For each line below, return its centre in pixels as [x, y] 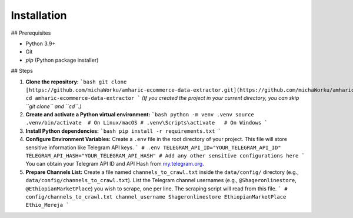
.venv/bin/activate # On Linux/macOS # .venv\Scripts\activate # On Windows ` [146, 123]
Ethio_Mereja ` [48, 205]
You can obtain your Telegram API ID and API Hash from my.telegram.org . [115, 164]
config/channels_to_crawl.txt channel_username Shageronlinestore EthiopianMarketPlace [156, 197]
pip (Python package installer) [62, 60]
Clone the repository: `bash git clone [76, 82]
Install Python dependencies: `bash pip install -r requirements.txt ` [124, 131]
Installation [39, 15]
